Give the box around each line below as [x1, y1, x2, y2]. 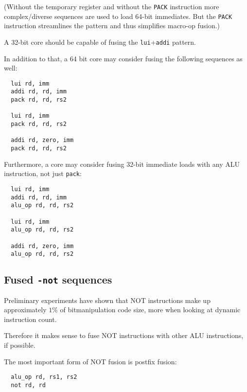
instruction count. [4, 314, 57, 324]
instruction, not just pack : [4, 168, 82, 178]
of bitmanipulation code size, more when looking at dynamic [60, 304, 241, 315]
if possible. [4, 339, 35, 350]
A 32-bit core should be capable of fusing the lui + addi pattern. [4, 36, 196, 47]
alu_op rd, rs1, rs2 [11, 374, 77, 381]
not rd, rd [11, 381, 46, 389]
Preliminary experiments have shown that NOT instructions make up [4, 295, 211, 305]
